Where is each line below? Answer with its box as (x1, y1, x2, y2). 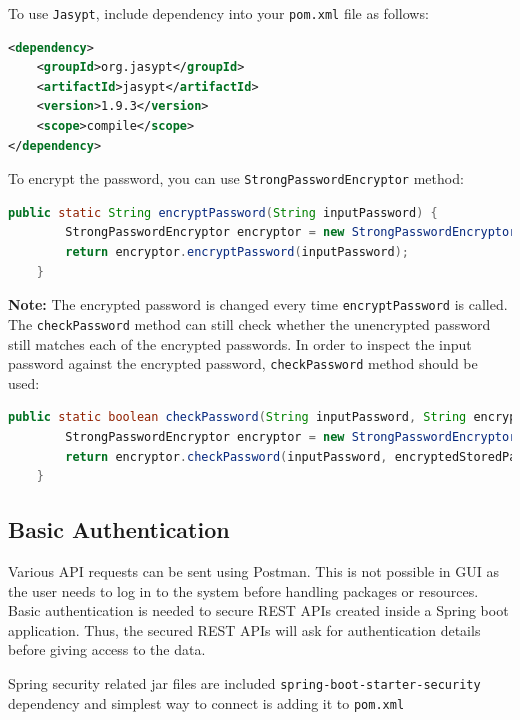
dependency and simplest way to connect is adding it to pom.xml (8, 692, 405, 713)
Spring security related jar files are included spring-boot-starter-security (8, 672, 481, 693)
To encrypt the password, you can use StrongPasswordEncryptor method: (8, 168, 464, 189)
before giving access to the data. (8, 639, 206, 660)
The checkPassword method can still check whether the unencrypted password (8, 313, 491, 334)
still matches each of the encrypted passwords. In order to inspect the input (8, 333, 472, 354)
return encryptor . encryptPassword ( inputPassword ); (65, 245, 409, 260)
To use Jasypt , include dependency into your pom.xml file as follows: (8, 3, 429, 23)
